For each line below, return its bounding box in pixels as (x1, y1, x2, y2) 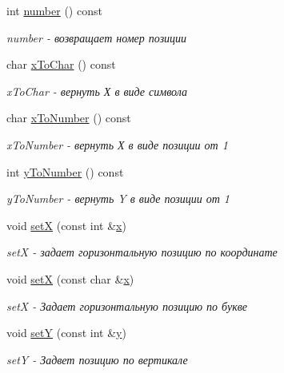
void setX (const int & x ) (6, 216, 126, 233)
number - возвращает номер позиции (6, 29, 187, 46)
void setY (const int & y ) (6, 324, 126, 341)
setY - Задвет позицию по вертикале (6, 351, 188, 367)
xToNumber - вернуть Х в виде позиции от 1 (6, 136, 228, 153)
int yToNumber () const (6, 163, 124, 180)
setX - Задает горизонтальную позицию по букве (6, 297, 247, 314)
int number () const (6, 2, 102, 18)
